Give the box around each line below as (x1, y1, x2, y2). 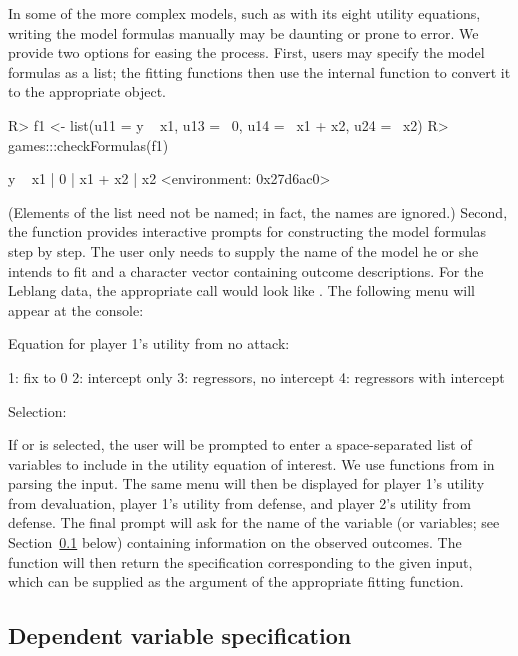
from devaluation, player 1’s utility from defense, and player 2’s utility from (8, 492, 471, 513)
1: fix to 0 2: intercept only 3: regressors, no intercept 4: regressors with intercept (8, 366, 505, 387)
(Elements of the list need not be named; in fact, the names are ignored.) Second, (8, 201, 508, 222)
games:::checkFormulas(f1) (8, 134, 169, 155)
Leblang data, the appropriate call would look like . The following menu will (8, 280, 475, 301)
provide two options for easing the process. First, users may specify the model (8, 42, 485, 63)
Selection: (8, 400, 67, 421)
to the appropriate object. (8, 81, 166, 102)
